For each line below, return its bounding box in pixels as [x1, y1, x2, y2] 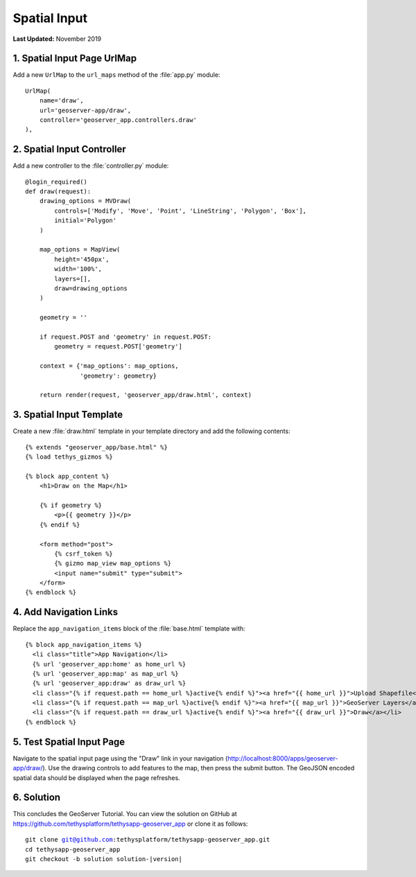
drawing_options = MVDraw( [39, 197, 132, 205]
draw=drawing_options [54, 285, 128, 292]
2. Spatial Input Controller [12, 143, 126, 155]
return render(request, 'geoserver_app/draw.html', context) [39, 391, 252, 399]
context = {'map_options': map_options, [39, 362, 180, 370]
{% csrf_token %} [54, 549, 114, 558]
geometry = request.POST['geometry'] [54, 343, 183, 351]
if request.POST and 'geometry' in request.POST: [39, 333, 211, 341]
